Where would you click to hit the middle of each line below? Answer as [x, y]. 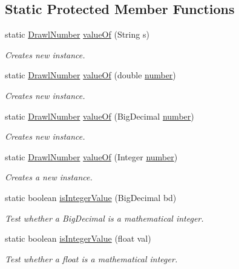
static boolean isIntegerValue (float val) [78, 238]
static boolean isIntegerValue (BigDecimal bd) [91, 197]
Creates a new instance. [49, 177]
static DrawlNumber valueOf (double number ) [90, 75]
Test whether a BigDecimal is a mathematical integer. [104, 218]
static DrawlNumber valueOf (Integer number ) [91, 156]
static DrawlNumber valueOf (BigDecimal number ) [100, 116]
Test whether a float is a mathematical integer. [91, 258]
